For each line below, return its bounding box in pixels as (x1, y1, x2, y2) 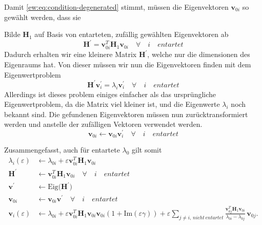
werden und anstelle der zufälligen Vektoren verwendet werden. (4, 119, 203, 129)
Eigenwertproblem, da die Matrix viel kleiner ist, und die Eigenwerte (4, 99, 220, 109)
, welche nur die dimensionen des (147, 49, 250, 60)
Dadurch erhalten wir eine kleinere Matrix (4, 49, 137, 60)
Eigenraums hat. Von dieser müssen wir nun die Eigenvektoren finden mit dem (4, 59, 251, 70)
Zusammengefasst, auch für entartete (4, 144, 120, 155)
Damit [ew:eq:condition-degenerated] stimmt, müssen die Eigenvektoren (4, 2, 229, 12)
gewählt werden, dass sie (4, 11, 81, 22)
